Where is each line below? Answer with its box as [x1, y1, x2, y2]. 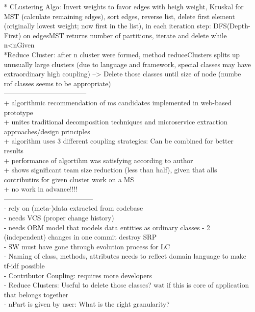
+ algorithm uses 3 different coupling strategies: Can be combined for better [4, 136, 233, 146]
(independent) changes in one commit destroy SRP [4, 232, 157, 242]
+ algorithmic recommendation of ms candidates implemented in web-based [4, 97, 232, 107]
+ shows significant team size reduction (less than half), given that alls [4, 165, 217, 175]
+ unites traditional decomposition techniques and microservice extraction [4, 117, 228, 127]
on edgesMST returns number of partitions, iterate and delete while [23, 30, 227, 40]
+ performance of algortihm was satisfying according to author [4, 155, 193, 165]
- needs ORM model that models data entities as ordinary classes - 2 [4, 222, 210, 232]
